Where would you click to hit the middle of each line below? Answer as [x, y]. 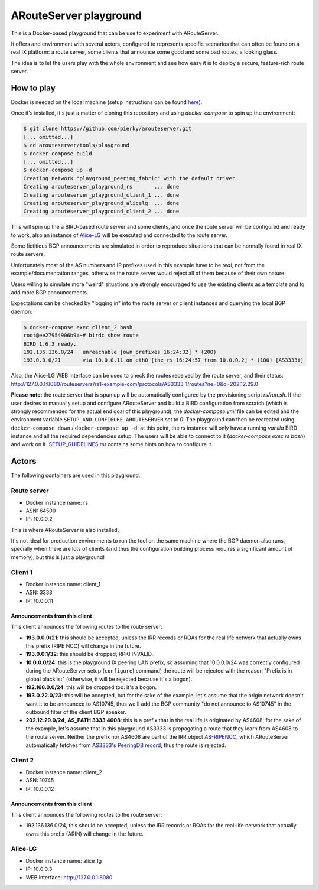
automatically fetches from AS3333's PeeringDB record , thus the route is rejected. [126, 745]
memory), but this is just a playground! [58, 557]
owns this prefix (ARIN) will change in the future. [85, 834]
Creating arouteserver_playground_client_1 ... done [101, 195]
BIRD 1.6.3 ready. [50, 344]
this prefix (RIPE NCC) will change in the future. [83, 646]
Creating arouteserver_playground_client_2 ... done [101, 212]
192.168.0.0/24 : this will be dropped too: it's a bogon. [91, 687]
